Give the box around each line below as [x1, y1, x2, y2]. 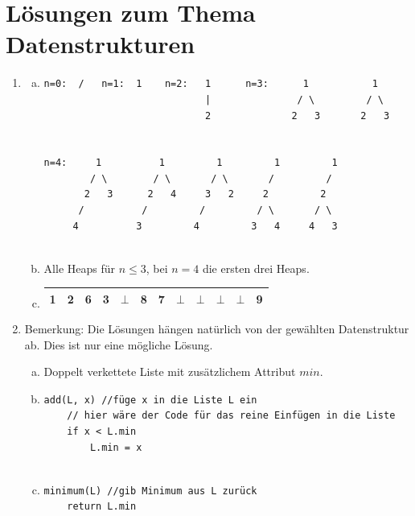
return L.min [67, 501, 137, 513]
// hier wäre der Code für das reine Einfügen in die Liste [67, 410, 396, 422]
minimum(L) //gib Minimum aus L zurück [43, 485, 257, 497]
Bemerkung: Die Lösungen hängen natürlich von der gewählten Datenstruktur [24, 320, 409, 337]
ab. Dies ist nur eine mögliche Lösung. [24, 336, 213, 353]
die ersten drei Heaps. [202, 259, 310, 276]
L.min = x [89, 441, 142, 453]
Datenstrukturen [6, 27, 195, 60]
